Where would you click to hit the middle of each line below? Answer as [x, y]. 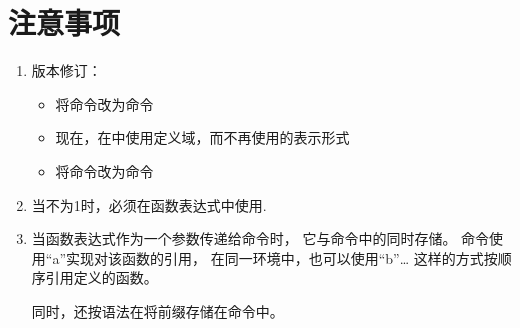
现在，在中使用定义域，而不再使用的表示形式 [202, 137]
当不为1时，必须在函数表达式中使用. [149, 204]
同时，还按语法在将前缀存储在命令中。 [157, 310]
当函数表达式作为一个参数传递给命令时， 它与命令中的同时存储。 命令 [260, 238]
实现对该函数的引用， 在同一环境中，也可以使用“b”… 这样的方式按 [282, 257]
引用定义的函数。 [101, 277]
